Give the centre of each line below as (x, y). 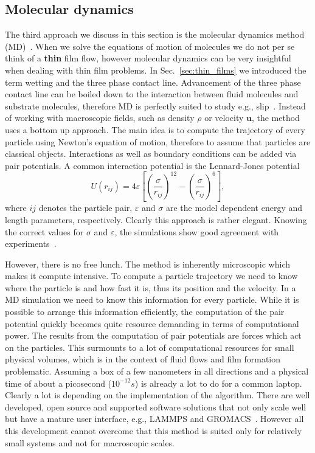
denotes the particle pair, (85, 208)
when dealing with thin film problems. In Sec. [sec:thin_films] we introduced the (156, 70)
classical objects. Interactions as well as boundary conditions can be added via (151, 154)
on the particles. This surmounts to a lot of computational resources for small (150, 347)
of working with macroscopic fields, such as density (100, 118)
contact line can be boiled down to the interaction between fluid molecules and (152, 94)
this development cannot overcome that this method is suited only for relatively (154, 431)
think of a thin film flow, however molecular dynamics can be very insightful (148, 58)
